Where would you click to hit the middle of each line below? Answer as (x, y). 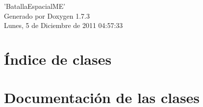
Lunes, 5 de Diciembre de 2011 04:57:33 (63, 25)
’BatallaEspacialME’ (35, 6)
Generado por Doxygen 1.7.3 (47, 15)
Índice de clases (58, 59)
